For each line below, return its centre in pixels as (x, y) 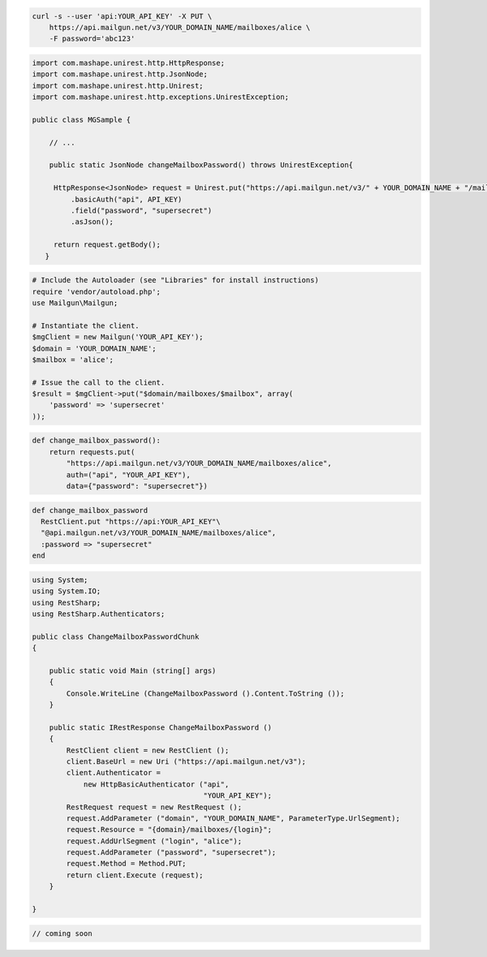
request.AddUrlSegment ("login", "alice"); (154, 841)
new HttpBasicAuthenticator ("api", (156, 784)
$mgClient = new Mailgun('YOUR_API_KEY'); (118, 337)
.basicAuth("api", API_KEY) (126, 199)
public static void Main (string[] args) (133, 670)
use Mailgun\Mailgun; (75, 303)
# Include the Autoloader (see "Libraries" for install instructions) (176, 280)
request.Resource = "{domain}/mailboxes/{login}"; (169, 830)
